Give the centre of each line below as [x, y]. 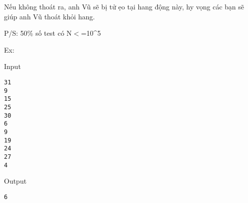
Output [15, 181]
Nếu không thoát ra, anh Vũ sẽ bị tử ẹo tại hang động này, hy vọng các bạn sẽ [124, 6]
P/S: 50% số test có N [38, 33]
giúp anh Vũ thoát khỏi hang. [50, 16]
